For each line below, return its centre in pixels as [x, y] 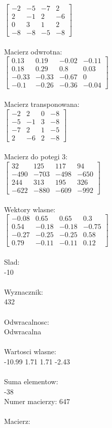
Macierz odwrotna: [33, 51]
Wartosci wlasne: [30, 351]
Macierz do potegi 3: [36, 156]
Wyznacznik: [24, 291]
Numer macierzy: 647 [37, 401]
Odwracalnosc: [27, 321]
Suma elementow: [31, 381]
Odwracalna [23, 332]
